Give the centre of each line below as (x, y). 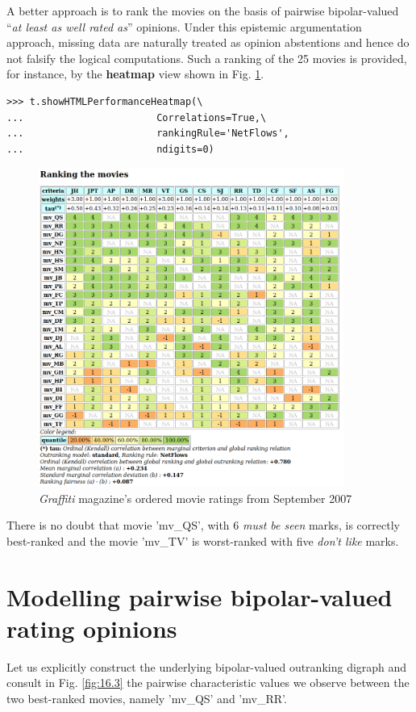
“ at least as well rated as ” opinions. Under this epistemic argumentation (184, 26)
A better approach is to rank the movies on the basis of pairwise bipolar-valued (203, 10)
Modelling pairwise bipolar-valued (200, 596)
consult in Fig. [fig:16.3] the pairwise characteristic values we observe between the (208, 683)
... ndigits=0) (110, 149)
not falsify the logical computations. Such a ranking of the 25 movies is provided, (207, 58)
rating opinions (92, 628)
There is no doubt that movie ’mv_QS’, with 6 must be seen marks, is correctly (203, 525)
